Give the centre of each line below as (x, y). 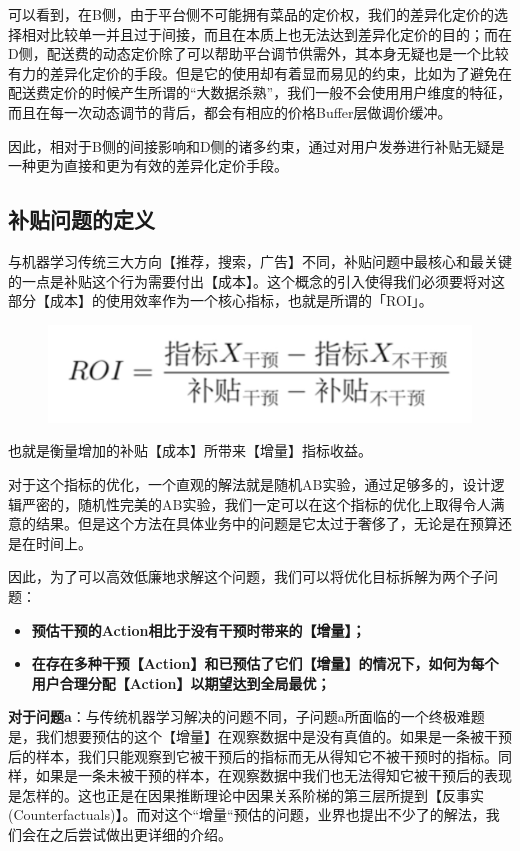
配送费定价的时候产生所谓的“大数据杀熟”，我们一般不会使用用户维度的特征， (260, 92)
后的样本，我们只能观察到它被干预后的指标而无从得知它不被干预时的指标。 (253, 755)
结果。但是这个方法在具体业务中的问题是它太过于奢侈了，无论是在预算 (266, 523)
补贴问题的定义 (81, 219)
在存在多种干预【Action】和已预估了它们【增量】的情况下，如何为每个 (265, 663)
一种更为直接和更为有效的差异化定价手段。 (148, 165)
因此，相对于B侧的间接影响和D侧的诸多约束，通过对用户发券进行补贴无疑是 (256, 145)
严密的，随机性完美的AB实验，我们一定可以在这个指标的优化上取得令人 (256, 503)
